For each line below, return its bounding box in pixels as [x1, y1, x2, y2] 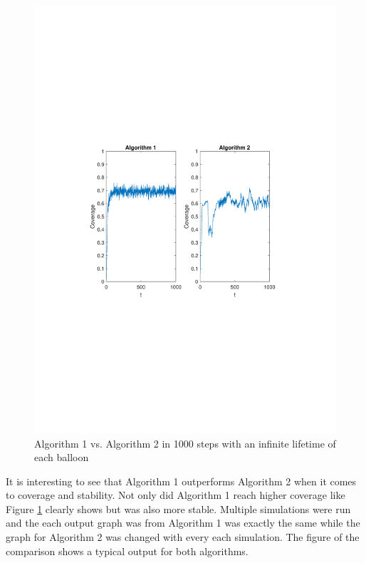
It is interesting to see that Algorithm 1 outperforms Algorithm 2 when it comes [6, 473, 357, 488]
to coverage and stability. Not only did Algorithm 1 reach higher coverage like [6, 487, 345, 502]
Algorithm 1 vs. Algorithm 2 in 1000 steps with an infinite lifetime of [34, 435, 336, 450]
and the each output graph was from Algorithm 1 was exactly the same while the [6, 515, 360, 530]
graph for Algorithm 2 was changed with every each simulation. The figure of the [6, 530, 360, 544]
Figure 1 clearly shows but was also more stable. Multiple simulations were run [6, 501, 351, 516]
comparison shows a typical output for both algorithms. [6, 543, 249, 558]
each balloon [34, 450, 89, 465]
